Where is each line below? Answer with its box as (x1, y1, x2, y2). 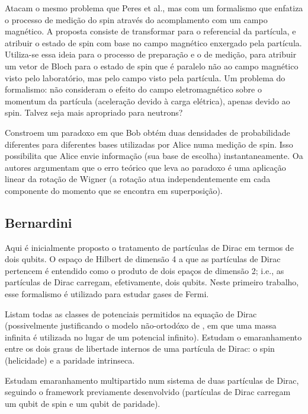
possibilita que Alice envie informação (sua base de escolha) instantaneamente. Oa (5, 149, 303, 162)
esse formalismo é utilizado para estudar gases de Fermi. (5, 288, 209, 300)
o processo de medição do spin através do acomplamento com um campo (5, 13, 268, 26)
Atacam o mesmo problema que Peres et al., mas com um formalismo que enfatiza (5, 2, 303, 14)
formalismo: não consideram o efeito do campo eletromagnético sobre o (5, 83, 262, 95)
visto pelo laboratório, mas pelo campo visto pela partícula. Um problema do (5, 71, 285, 84)
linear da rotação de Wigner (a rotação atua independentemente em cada (5, 173, 271, 185)
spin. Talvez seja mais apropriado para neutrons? (5, 106, 183, 119)
